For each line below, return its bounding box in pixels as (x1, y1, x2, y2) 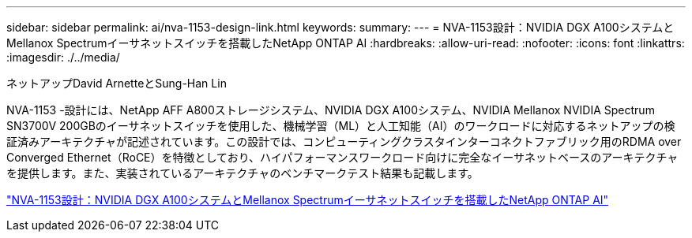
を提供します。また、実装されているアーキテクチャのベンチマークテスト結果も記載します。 (6, 166, 479, 180)
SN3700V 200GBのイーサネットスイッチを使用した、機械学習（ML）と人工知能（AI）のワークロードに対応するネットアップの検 (6, 119, 675, 132)
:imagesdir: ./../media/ (6, 50, 120, 64)
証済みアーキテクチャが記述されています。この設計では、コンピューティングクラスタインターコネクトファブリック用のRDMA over (6, 135, 682, 148)
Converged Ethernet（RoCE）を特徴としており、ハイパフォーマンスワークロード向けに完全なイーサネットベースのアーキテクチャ (6, 151, 679, 164)
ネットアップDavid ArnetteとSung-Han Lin (6, 76, 227, 90)
